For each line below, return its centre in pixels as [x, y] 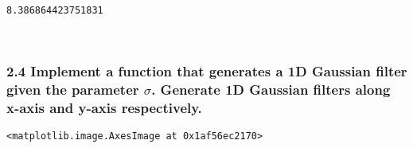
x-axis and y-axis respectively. [104, 108]
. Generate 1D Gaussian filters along [271, 90]
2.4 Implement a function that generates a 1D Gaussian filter [207, 71]
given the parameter [73, 90]
